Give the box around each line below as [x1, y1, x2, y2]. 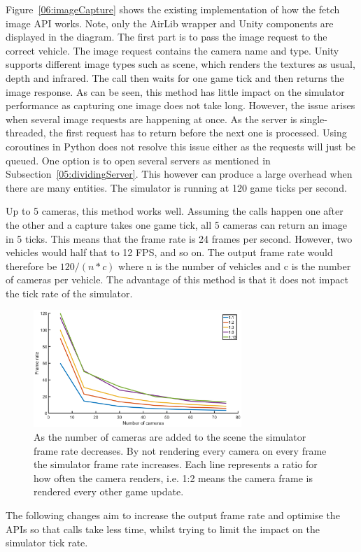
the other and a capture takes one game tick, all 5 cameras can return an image [6, 217, 347, 232]
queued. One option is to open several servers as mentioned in [6, 153, 271, 167]
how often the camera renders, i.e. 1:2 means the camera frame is [34, 470, 313, 485]
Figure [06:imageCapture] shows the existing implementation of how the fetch [6, 2, 340, 16]
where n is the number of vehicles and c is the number [118, 258, 351, 273]
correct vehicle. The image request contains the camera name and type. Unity [6, 43, 339, 57]
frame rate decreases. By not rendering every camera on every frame [34, 443, 327, 458]
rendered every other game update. [34, 484, 184, 499]
